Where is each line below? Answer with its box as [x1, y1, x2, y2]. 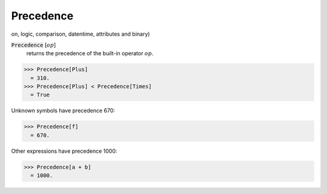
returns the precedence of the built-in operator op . [26, 50, 154, 57]
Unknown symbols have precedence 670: [11, 107, 115, 115]
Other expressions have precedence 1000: [11, 147, 117, 155]
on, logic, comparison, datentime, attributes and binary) [11, 30, 150, 38]
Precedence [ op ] [11, 41, 56, 48]
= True [30, 92, 50, 98]
